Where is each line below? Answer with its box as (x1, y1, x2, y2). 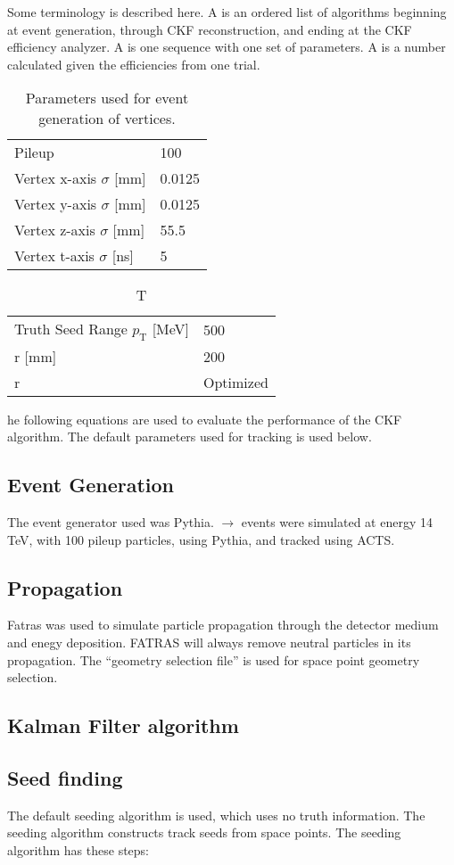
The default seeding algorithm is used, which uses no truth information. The (7, 805, 425, 824)
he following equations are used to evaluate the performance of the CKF (7, 409, 402, 428)
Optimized (203, 371, 268, 392)
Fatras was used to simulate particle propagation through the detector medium (7, 615, 439, 634)
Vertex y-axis (14, 194, 97, 215)
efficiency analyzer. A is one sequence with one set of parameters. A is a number (7, 37, 446, 56)
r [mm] (14, 345, 57, 367)
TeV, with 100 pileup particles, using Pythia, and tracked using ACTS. (7, 530, 395, 548)
